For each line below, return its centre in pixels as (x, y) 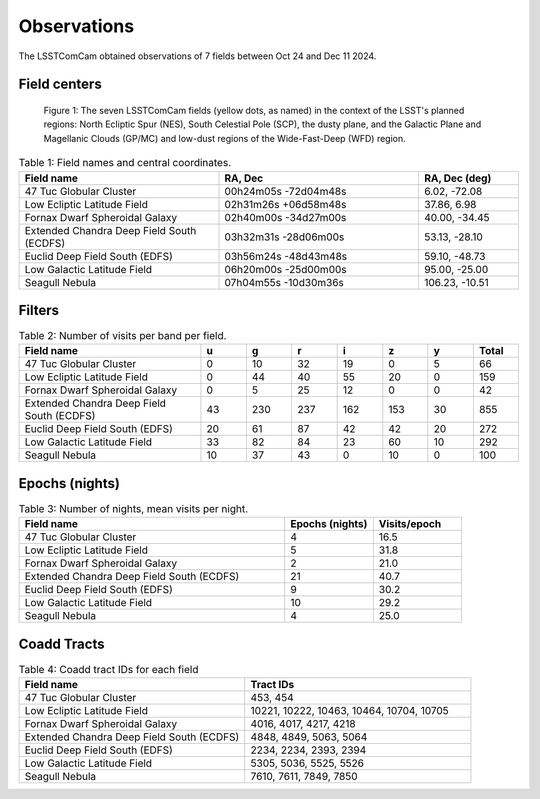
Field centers (60, 84)
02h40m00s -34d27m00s (285, 217)
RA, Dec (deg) (457, 178)
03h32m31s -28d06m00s (284, 237)
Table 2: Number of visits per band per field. (122, 336)
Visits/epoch (410, 524)
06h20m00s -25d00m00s (285, 269)
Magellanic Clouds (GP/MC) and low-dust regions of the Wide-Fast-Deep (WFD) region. (225, 138)
